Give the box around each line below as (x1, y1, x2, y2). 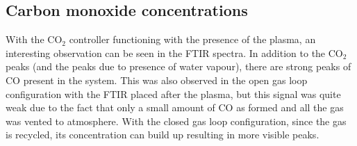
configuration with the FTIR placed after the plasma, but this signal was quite (6, 86, 341, 101)
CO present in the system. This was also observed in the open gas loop (6, 72, 308, 87)
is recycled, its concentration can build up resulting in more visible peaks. (6, 127, 319, 142)
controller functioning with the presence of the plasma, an (69, 32, 316, 47)
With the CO (6, 32, 63, 47)
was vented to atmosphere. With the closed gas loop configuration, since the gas (6, 113, 347, 128)
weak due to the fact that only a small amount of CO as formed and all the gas (6, 100, 344, 115)
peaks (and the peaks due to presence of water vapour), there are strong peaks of (6, 59, 351, 74)
